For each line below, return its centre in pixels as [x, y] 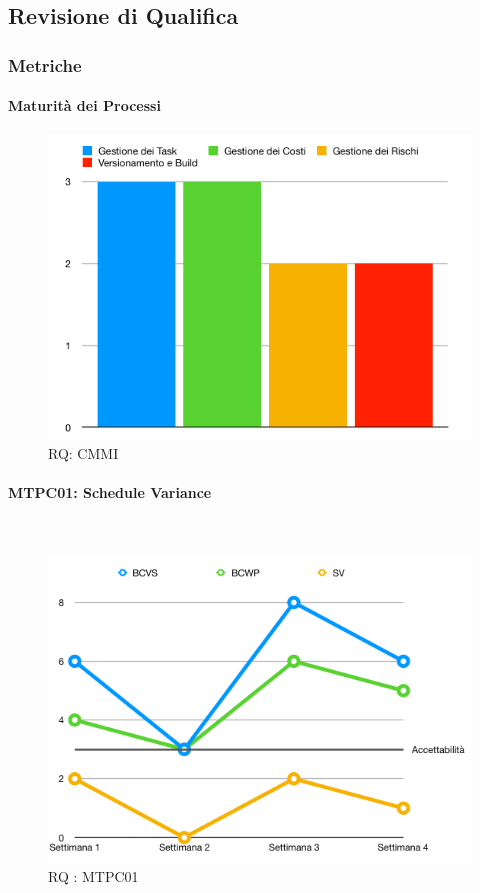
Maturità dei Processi [84, 105]
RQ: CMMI [83, 453]
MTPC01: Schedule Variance [110, 492]
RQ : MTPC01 [93, 875]
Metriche [45, 64]
